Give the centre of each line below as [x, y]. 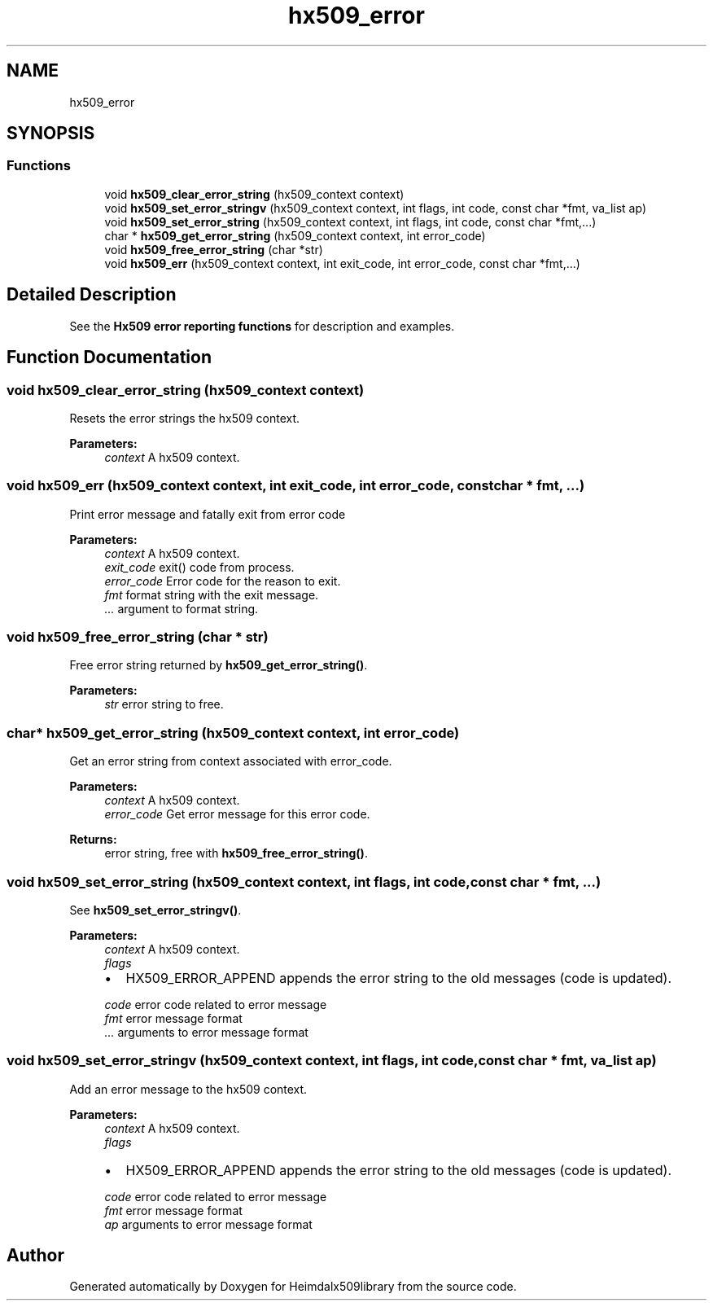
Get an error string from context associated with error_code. [231, 761]
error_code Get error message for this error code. [237, 814]
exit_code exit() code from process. [199, 567]
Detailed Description [92, 295]
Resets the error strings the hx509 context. [185, 418]
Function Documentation [109, 357]
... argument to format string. [182, 608]
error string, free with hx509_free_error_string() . [236, 853]
